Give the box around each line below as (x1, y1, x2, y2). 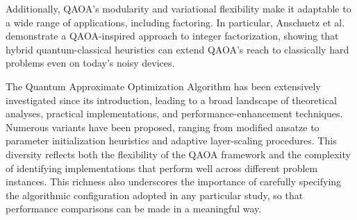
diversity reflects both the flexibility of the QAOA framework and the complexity (6, 146, 351, 161)
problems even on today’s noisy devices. (6, 56, 175, 70)
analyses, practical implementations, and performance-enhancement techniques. (6, 106, 343, 121)
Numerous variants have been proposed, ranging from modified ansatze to (6, 119, 319, 134)
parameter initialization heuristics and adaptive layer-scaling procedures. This (6, 133, 337, 148)
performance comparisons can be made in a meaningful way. (6, 201, 262, 216)
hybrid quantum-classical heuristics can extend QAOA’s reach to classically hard (6, 42, 349, 56)
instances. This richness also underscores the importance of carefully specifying (6, 174, 342, 189)
